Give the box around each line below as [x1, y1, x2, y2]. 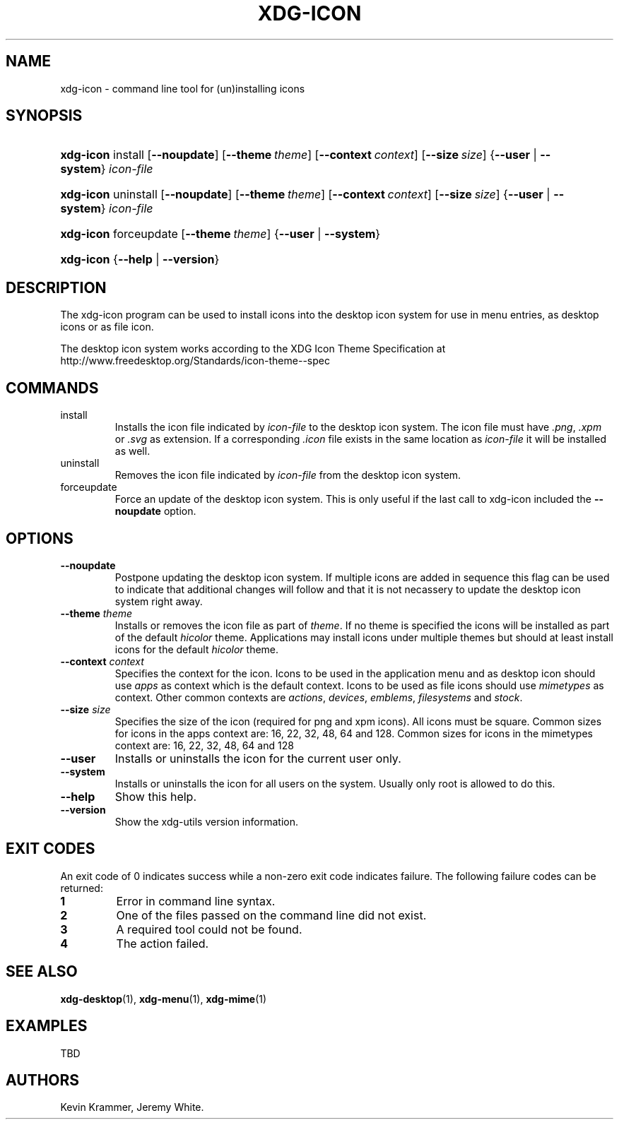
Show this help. [114, 789, 196, 804]
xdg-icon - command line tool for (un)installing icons [60, 82, 305, 95]
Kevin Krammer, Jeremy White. [60, 1101, 204, 1114]
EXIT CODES [6, 840, 95, 858]
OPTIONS [6, 529, 73, 547]
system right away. [114, 595, 203, 607]
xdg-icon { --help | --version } [60, 252, 220, 267]
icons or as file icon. [60, 321, 154, 333]
